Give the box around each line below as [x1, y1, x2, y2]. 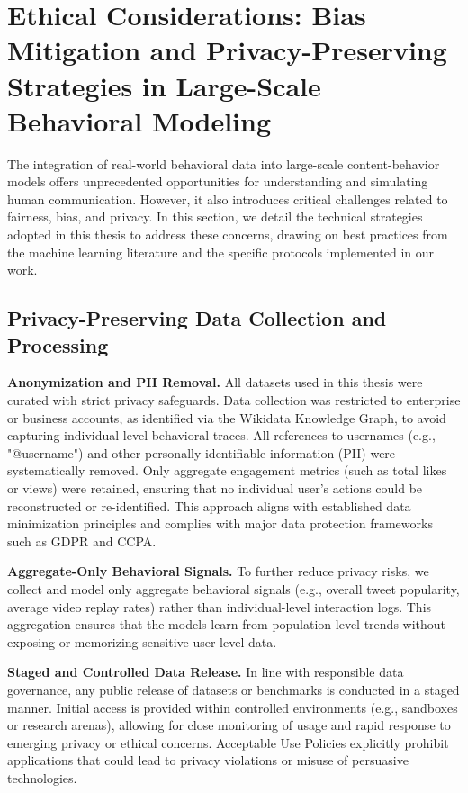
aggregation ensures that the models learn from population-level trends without [7, 615, 446, 634]
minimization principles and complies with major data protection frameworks [7, 514, 433, 533]
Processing [7, 330, 109, 358]
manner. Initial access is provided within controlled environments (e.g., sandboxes [7, 698, 458, 716]
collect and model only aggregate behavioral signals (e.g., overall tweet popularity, [7, 579, 460, 598]
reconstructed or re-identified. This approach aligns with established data [7, 496, 411, 515]
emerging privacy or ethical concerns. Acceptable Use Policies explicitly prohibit [7, 733, 449, 752]
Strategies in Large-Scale [7, 67, 321, 104]
